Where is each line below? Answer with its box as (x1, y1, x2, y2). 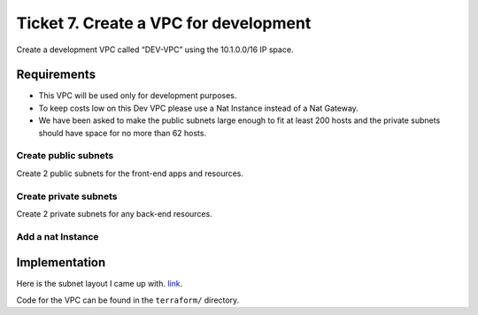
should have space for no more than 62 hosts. (38, 127, 207, 138)
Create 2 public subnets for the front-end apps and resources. (16, 168, 243, 179)
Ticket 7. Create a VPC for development (16, 13, 312, 33)
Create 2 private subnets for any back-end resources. (16, 208, 212, 219)
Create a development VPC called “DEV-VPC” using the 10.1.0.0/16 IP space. (16, 44, 294, 55)
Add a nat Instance (16, 230, 99, 242)
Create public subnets (16, 150, 114, 162)
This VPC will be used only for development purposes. (38, 90, 237, 101)
